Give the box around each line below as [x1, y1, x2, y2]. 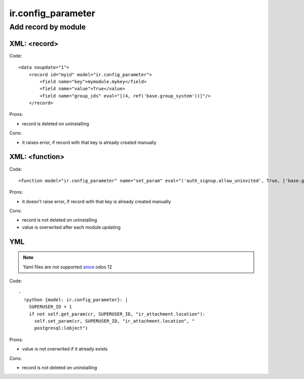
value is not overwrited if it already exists [22, 346, 108, 352]
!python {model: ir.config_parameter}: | [23, 297, 128, 302]
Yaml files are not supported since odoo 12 [23, 264, 112, 270]
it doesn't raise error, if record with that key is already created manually [22, 198, 171, 204]
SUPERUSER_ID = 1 [28, 304, 72, 310]
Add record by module [9, 22, 86, 31]
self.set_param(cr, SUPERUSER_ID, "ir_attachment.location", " [34, 318, 195, 324]
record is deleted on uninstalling [22, 120, 90, 127]
